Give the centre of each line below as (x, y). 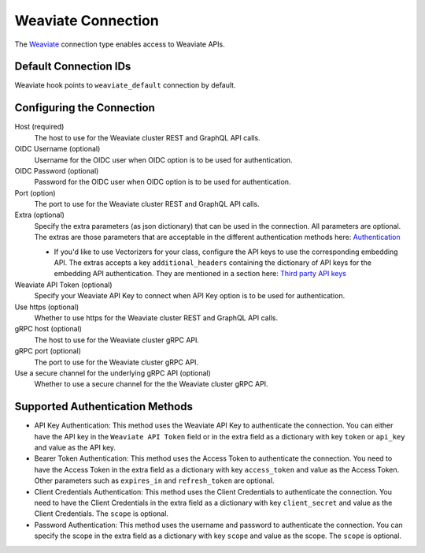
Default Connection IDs (73, 67)
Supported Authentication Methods (103, 407)
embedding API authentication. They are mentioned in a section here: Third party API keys (200, 274)
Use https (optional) (47, 307)
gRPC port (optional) (48, 351)
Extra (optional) (39, 215)
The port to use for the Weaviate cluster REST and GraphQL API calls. (147, 204)
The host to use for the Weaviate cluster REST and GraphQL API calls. (147, 137)
